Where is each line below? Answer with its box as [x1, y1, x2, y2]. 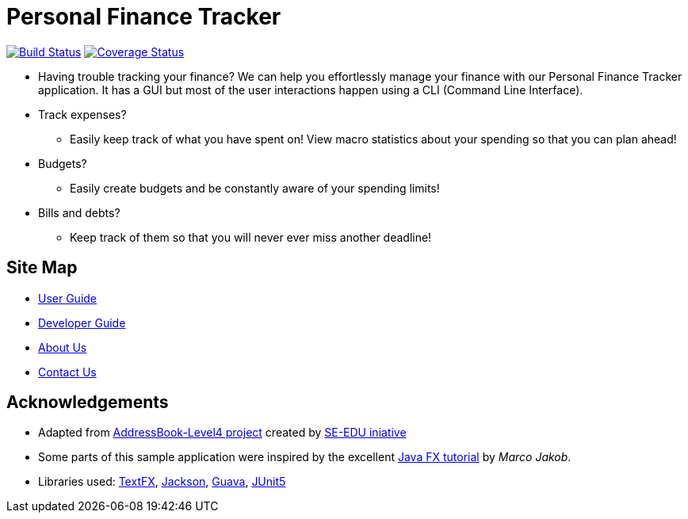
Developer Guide [38, 315, 126, 330]
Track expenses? [38, 107, 127, 121]
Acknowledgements [6, 392, 169, 413]
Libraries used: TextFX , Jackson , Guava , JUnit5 [38, 475, 286, 489]
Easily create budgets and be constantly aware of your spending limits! [70, 181, 440, 195]
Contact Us [38, 364, 97, 379]
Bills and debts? [38, 205, 120, 219]
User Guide [38, 291, 97, 305]
